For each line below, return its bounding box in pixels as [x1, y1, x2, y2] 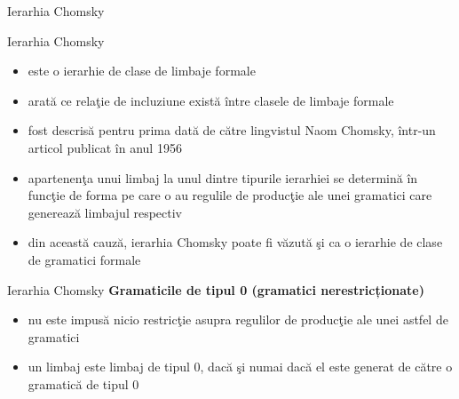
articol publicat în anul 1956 [28, 138, 182, 156]
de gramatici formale [28, 250, 141, 268]
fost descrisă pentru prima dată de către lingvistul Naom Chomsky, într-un [28, 121, 436, 140]
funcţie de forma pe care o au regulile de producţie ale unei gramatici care [28, 186, 432, 204]
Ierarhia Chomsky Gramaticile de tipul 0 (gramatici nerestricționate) [7, 280, 424, 299]
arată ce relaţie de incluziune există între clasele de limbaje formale [28, 91, 394, 109]
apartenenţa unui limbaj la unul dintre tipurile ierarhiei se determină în [28, 168, 418, 187]
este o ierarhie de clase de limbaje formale [28, 61, 256, 80]
